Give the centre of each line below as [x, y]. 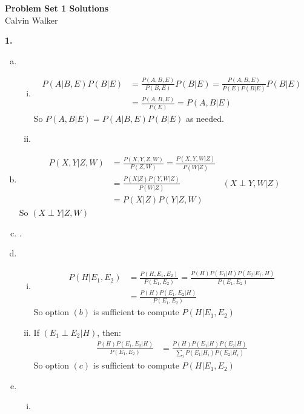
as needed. [205, 118]
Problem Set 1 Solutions [57, 8]
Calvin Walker [31, 20]
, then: [109, 332]
